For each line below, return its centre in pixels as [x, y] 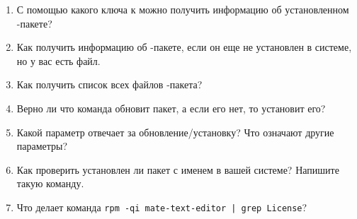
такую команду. [50, 183]
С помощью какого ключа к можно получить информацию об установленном [183, 9]
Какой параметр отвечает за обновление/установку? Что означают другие [175, 132]
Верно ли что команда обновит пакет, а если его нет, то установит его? [171, 108]
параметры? [42, 146]
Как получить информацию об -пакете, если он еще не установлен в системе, [184, 47]
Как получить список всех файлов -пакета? [109, 84]
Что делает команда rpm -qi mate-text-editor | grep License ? [162, 207]
